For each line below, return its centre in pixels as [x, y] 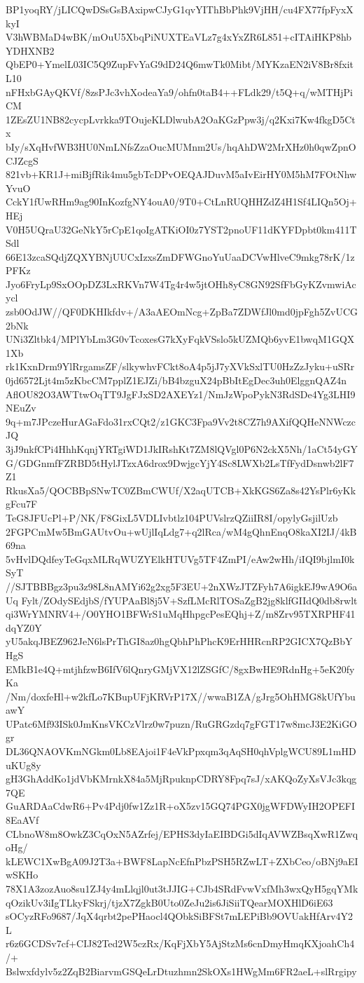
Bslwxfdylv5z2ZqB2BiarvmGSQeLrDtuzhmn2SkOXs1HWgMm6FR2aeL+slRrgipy [181, 971]
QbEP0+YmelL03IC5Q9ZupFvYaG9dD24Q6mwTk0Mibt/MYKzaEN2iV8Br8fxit [180, 64]
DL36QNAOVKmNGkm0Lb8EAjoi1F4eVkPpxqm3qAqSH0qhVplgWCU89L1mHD [181, 751]
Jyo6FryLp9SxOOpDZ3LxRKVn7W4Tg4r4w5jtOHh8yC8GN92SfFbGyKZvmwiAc [181, 284]
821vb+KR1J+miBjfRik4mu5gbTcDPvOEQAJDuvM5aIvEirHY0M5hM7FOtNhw [181, 174]
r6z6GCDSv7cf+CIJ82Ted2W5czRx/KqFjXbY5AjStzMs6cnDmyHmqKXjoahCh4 [180, 943]
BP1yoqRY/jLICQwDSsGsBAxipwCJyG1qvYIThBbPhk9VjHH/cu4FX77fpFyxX [180, 9]
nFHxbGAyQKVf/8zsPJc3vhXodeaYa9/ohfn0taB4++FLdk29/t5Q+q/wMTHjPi [179, 91]
